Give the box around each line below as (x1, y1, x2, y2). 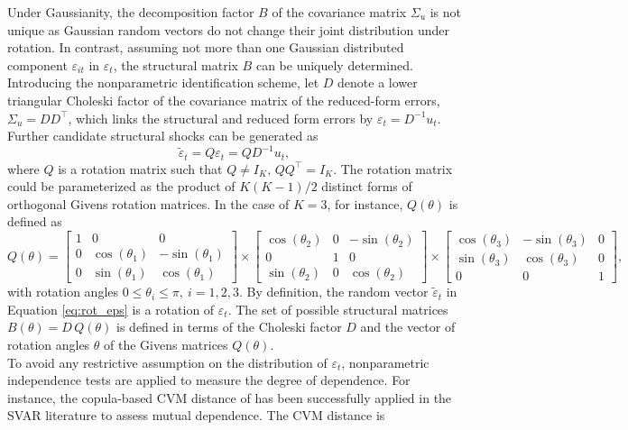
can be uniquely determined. (255, 55, 413, 74)
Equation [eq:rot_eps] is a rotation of (7, 299, 215, 318)
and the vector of (360, 317, 456, 336)
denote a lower (337, 73, 418, 92)
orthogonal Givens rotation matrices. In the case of (7, 194, 290, 213)
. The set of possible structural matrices (227, 299, 448, 318)
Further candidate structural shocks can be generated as (7, 126, 319, 145)
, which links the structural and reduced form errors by (68, 108, 374, 127)
